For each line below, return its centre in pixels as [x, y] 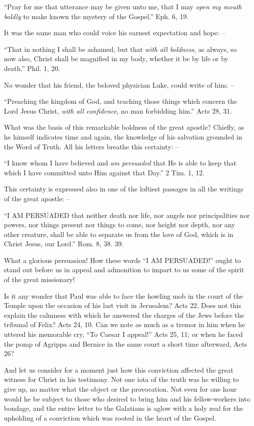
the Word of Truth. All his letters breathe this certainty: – [92, 146]
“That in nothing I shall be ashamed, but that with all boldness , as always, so [120, 49]
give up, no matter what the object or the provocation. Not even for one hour [120, 389]
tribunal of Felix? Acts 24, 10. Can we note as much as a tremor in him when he [125, 324]
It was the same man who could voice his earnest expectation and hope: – [115, 33]
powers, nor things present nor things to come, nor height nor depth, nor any [120, 225]
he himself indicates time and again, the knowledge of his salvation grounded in [123, 136]
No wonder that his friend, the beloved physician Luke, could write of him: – [119, 84]
